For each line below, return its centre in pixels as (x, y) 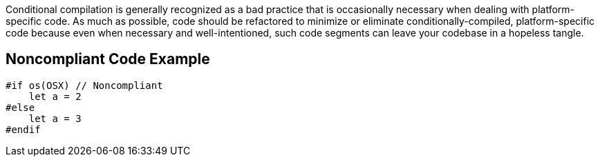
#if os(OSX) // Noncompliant (84, 85)
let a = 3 (55, 118)
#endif (23, 129)
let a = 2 (55, 96)
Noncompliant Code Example (108, 59)
